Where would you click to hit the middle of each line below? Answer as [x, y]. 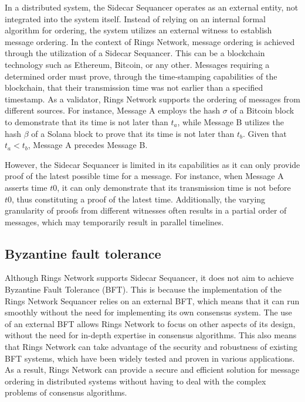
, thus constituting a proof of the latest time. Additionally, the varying [139, 199]
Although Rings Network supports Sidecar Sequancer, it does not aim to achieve [149, 278]
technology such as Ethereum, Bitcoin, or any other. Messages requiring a [137, 64]
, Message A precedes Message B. [88, 145]
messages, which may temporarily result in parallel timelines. [114, 221]
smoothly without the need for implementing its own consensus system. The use [148, 312]
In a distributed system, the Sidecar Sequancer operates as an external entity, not [152, 7]
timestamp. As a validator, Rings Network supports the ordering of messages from [152, 99]
